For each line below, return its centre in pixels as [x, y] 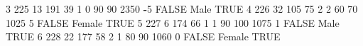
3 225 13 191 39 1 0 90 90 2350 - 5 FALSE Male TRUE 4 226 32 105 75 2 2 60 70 [182, 8]
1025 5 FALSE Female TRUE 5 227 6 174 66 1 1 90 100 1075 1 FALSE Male [173, 22]
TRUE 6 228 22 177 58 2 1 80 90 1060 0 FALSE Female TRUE [143, 36]
